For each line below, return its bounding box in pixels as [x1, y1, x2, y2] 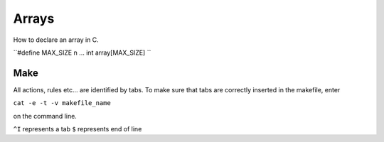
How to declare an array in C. [13, 35, 99, 44]
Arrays [13, 11, 55, 26]
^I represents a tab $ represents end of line [13, 125, 142, 133]
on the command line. [13, 111, 78, 120]
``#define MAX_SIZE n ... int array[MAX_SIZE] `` [13, 48, 151, 57]
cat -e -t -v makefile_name [13, 99, 112, 107]
